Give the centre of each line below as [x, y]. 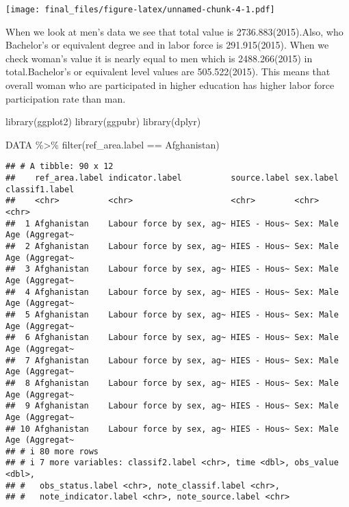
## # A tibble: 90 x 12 [60, 167]
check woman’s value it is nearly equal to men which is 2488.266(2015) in [159, 58]
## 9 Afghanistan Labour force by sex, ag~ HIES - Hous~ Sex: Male [172, 406]
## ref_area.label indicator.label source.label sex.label [172, 178]
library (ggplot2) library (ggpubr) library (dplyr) [103, 121]
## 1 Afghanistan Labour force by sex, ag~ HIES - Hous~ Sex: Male [172, 223]
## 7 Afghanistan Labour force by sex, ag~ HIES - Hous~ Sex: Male [172, 360]
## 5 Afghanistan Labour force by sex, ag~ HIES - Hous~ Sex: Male [172, 314]
